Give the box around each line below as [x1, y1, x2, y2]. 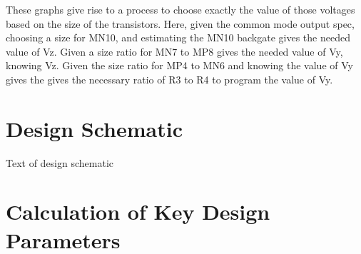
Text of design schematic [6, 155, 114, 170]
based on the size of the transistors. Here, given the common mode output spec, [6, 16, 355, 31]
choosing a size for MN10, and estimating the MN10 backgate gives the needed [6, 30, 350, 45]
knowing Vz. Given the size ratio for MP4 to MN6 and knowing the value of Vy [6, 58, 353, 73]
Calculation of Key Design [6, 197, 270, 226]
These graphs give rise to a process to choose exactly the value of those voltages [6, 2, 355, 16]
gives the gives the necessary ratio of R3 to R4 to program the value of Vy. [6, 71, 333, 86]
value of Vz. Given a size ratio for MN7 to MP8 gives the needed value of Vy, [6, 44, 343, 59]
